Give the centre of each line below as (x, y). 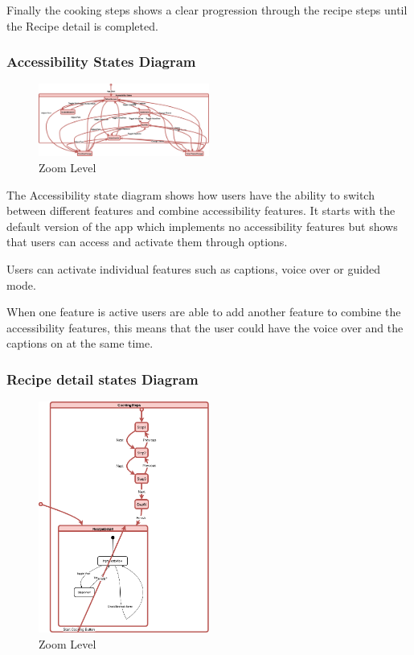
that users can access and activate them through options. (147, 242)
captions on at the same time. (80, 343)
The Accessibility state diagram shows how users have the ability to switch (191, 194)
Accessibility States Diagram (101, 62)
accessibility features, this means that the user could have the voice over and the (205, 327)
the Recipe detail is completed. (82, 25)
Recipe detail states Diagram (102, 379)
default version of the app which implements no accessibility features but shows (202, 226)
